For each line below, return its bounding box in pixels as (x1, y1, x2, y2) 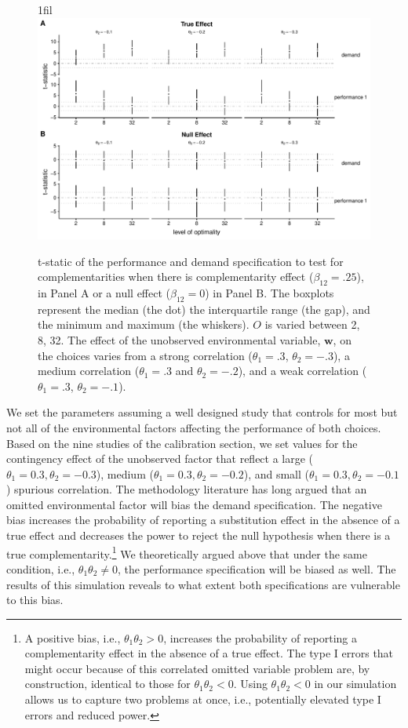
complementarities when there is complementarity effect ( (38, 268, 314, 285)
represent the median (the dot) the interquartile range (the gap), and (38, 300, 370, 317)
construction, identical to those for (24, 675, 191, 692)
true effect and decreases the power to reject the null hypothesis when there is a (6, 527, 391, 544)
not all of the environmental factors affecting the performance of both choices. (6, 419, 381, 435)
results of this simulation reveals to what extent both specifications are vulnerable (6, 576, 400, 592)
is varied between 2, (264, 316, 360, 333)
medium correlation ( (38, 362, 140, 379)
